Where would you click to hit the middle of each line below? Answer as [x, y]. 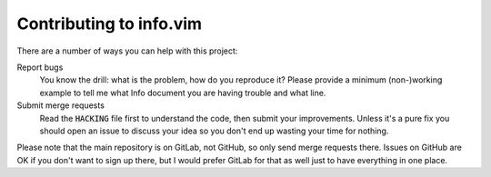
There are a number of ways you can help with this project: [127, 51]
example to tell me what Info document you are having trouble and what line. [183, 93]
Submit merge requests [60, 105]
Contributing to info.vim [110, 24]
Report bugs [40, 67]
